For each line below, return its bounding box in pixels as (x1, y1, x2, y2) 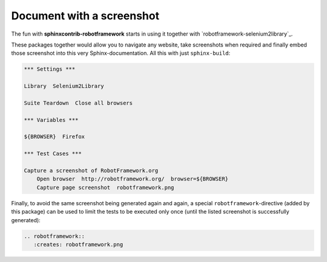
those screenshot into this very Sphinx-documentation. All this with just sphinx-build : (11, 50, 231, 57)
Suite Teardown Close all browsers (24, 100, 133, 106)
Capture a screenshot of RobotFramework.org (24, 167, 159, 174)
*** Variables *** (24, 117, 79, 123)
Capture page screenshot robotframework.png (36, 184, 174, 191)
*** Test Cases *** (24, 150, 82, 157)
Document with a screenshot (11, 9, 160, 22)
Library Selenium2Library (24, 83, 104, 90)
